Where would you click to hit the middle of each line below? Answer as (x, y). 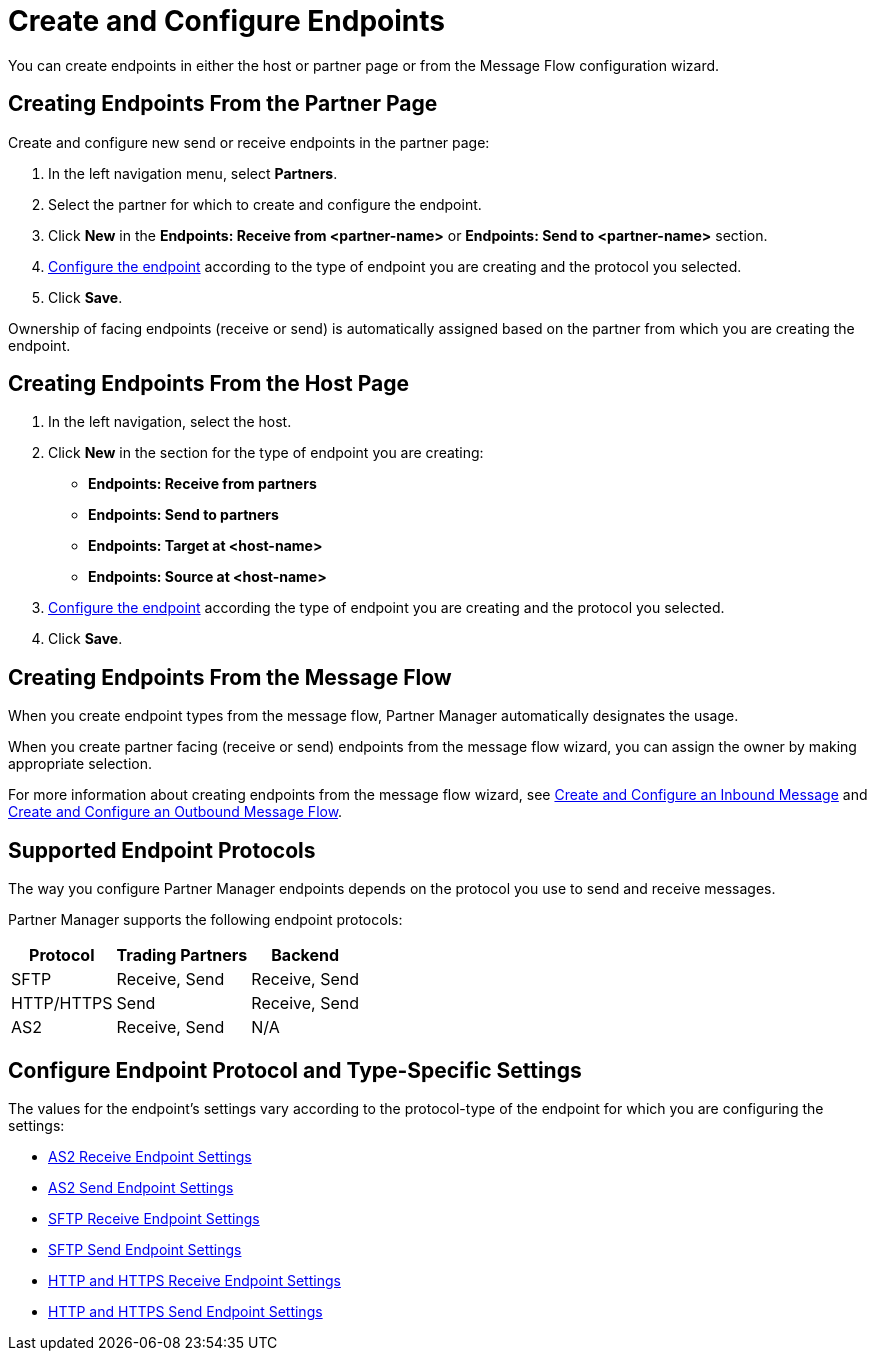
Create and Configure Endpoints (226, 21)
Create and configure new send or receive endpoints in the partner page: (249, 142)
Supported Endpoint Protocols (162, 850)
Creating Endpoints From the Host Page (208, 384)
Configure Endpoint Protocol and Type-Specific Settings (295, 1070)
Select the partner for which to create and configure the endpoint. (265, 204)
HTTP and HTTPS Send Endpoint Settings (185, 1311)
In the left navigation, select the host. (170, 422)
